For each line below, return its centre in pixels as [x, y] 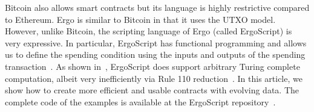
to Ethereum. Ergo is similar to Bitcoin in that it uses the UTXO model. [140, 19]
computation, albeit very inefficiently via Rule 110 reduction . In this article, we [154, 78]
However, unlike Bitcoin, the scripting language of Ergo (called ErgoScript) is [149, 31]
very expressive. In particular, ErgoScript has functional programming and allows [156, 42]
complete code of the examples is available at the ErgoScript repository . [140, 101]
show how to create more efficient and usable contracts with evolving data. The [152, 90]
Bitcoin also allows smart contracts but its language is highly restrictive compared [157, 7]
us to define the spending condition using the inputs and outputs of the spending [155, 54]
